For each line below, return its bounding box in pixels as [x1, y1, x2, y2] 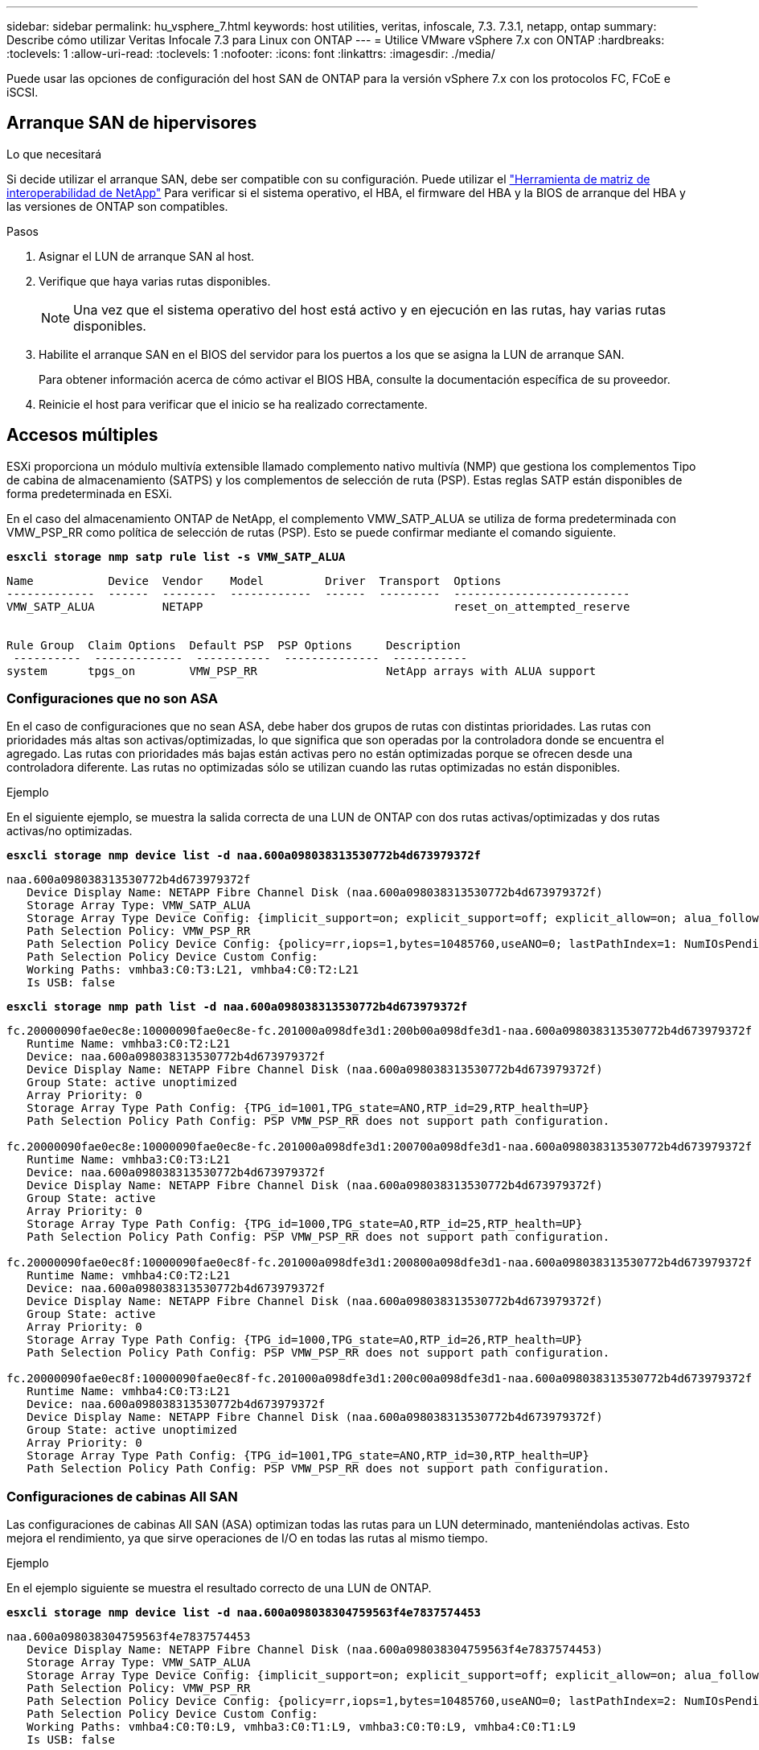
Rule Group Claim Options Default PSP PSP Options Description [6, 638, 461, 652]
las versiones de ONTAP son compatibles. [6, 199, 228, 213]
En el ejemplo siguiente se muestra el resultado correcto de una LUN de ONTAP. [6, 1581, 432, 1596]
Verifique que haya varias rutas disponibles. [39, 274, 271, 288]
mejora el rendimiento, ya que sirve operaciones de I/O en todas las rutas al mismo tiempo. [6, 1531, 488, 1546]
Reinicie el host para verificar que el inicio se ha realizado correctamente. [39, 397, 428, 411]
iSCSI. [6, 85, 39, 99]
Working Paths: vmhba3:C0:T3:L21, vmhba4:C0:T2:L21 [27, 963, 359, 977]
